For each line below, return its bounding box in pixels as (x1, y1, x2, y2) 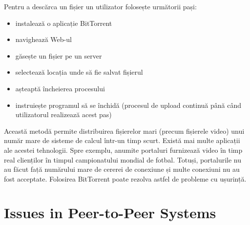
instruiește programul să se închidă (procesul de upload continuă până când (15, 100, 241, 110)
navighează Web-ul (15, 34, 72, 44)
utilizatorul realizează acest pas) (15, 109, 112, 120)
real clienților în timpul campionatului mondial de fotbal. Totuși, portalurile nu (4, 154, 242, 164)
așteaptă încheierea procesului (15, 83, 105, 93)
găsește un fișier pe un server (15, 50, 102, 61)
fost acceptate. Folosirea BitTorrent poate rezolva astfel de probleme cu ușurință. (4, 173, 247, 184)
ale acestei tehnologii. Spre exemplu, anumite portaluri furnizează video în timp (4, 144, 243, 155)
